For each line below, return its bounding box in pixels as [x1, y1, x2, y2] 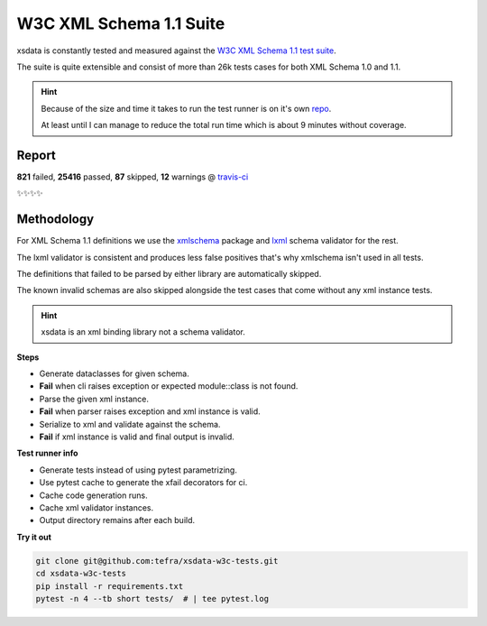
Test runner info [16, 447, 78, 459]
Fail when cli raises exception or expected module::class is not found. [39, 381, 299, 391]
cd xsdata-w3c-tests [35, 568, 126, 579]
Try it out [16, 531, 51, 542]
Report [16, 147, 56, 162]
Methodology [16, 212, 95, 227]
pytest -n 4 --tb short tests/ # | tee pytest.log [35, 594, 270, 603]
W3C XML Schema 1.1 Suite [16, 14, 225, 33]
